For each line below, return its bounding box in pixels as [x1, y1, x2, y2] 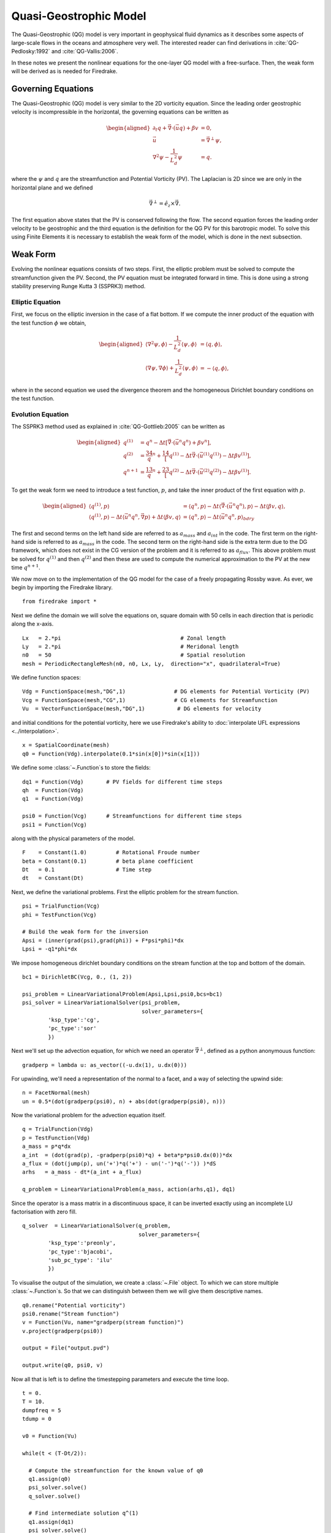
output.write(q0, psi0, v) [22, 1362, 104, 1369]
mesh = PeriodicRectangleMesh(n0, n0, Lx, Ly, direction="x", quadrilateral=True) [22, 660, 281, 667]
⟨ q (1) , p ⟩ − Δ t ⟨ [89, 513, 125, 521]
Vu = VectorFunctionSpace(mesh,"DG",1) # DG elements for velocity [22, 705, 262, 713]
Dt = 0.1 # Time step [22, 866, 152, 873]
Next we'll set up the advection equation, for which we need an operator [11, 1047, 194, 1055]
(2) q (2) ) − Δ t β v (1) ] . [203, 468, 251, 475]
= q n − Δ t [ [140, 438, 168, 446]
